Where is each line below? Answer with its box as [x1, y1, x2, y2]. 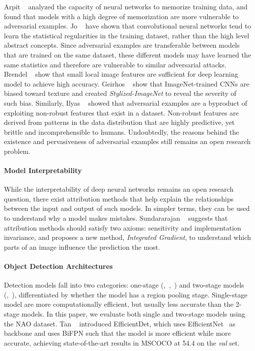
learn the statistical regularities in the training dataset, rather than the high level [4, 30, 250, 40]
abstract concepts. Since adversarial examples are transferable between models [4, 40, 240, 50]
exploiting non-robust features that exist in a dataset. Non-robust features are [4, 107, 239, 117]
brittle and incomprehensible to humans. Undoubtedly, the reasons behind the [4, 126, 239, 137]
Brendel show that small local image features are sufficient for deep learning [4, 69, 238, 79]
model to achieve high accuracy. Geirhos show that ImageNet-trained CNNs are [4, 78, 250, 88]
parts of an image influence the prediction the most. [4, 241, 160, 252]
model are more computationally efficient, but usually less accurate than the [4, 299, 233, 309]
